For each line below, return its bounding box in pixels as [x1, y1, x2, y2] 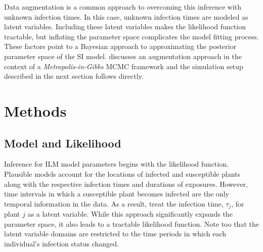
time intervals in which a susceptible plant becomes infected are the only [4, 188, 229, 199]
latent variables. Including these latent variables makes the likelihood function [4, 21, 246, 32]
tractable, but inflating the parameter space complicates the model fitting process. [4, 31, 259, 41]
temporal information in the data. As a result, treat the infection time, [4, 198, 224, 209]
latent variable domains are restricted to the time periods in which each [4, 228, 227, 239]
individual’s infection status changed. [4, 238, 119, 248]
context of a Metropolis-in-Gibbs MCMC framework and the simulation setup [4, 61, 243, 71]
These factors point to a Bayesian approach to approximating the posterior [4, 41, 237, 52]
